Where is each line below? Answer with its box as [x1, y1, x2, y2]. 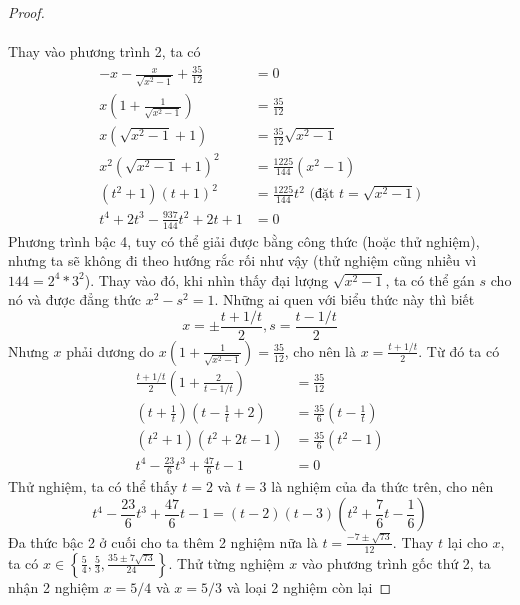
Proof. [8, 2, 45, 22]
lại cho [447, 531, 488, 552]
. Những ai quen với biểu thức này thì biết [214, 289, 475, 310]
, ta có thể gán [385, 269, 475, 290]
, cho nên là [284, 340, 356, 361]
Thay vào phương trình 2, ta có [8, 41, 201, 62]
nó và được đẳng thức [8, 289, 142, 310]
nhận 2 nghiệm [8, 576, 100, 597]
